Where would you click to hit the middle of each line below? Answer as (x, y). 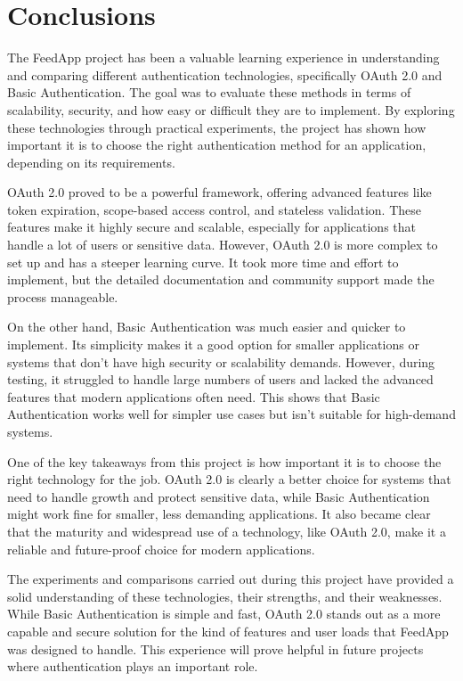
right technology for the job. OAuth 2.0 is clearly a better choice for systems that (229, 479)
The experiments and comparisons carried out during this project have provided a (231, 579)
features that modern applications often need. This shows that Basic (194, 396)
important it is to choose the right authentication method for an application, (217, 145)
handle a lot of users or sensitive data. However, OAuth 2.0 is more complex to (223, 245)
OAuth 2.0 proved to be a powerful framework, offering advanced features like (219, 192)
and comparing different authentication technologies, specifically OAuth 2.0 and (225, 74)
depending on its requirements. (91, 162)
